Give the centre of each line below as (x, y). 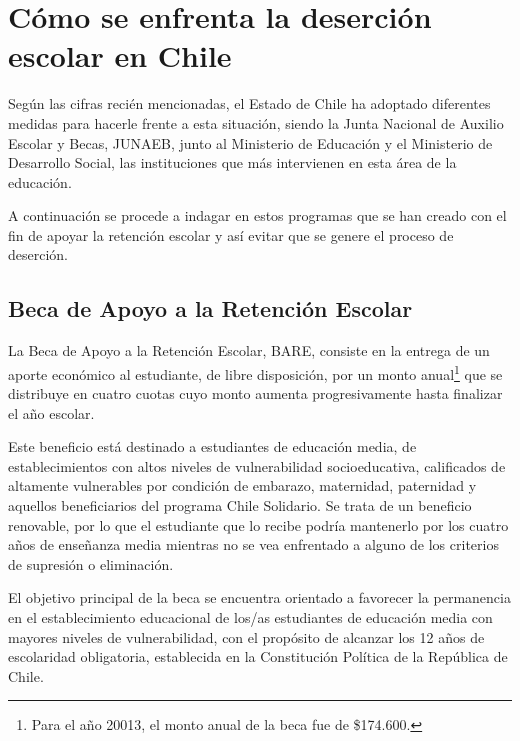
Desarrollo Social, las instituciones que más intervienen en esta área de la (232, 162)
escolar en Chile (120, 55)
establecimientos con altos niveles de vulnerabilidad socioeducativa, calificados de (257, 465)
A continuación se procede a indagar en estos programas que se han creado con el (257, 215)
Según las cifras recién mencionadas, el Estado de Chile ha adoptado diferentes (249, 103)
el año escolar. (51, 412)
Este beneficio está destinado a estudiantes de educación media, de (212, 446)
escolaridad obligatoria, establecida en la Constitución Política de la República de (258, 656)
